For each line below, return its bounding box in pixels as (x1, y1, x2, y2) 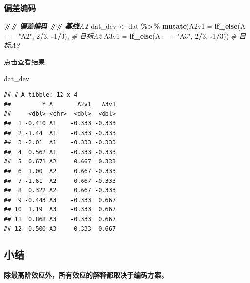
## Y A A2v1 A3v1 (4, 101, 116, 108)
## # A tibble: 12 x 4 (4, 91, 78, 99)
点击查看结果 (4, 57, 45, 66)
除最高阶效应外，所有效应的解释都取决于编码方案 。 (4, 270, 168, 280)
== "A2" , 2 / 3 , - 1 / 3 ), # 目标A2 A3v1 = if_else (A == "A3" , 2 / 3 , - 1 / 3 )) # (4, 30, 237, 40)
